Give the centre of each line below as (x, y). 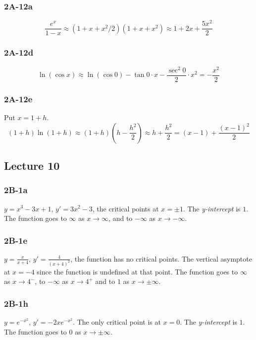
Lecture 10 (32, 165)
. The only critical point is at (117, 322)
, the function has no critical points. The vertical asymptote (161, 258)
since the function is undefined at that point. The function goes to (137, 271)
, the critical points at (126, 208)
